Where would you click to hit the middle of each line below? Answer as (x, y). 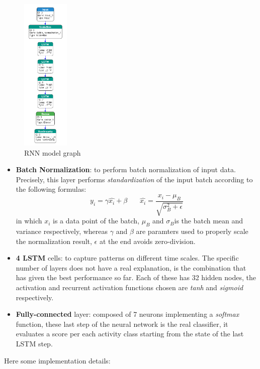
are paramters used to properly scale (192, 231)
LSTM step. (34, 343)
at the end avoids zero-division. (147, 241)
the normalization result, (54, 241)
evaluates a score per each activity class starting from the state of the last (130, 334)
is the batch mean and (209, 221)
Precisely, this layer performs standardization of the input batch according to (134, 179)
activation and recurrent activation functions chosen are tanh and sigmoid (129, 287)
